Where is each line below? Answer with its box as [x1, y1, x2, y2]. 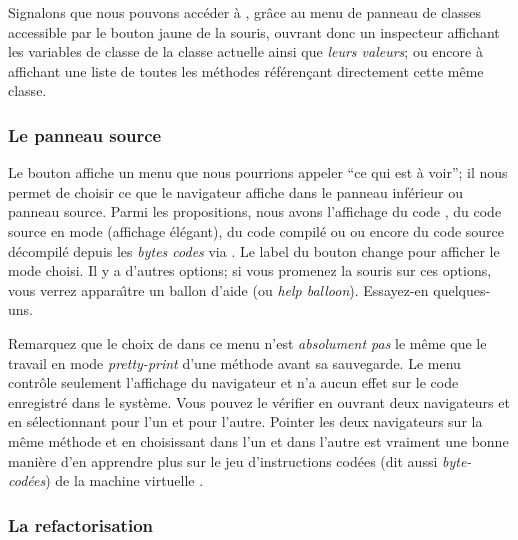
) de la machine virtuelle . [45, 470, 204, 491]
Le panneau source [8, 122, 162, 147]
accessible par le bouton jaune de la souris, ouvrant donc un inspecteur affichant [8, 21, 500, 42]
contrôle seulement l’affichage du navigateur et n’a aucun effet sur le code [8, 372, 459, 393]
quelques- [433, 279, 491, 300]
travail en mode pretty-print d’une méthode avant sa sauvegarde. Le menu [8, 352, 461, 373]
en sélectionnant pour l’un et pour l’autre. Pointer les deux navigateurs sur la [8, 411, 483, 432]
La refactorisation [8, 512, 154, 537]
